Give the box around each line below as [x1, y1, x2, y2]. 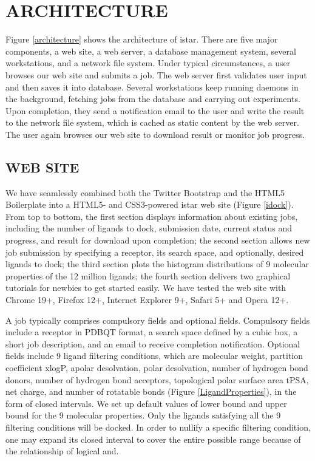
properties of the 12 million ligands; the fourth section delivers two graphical [5, 269, 291, 282]
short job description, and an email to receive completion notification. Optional [5, 337, 300, 350]
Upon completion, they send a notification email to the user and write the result [5, 104, 305, 117]
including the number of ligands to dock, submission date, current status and [5, 222, 292, 234]
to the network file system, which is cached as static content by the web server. [5, 116, 299, 129]
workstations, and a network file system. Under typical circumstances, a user [5, 56, 291, 69]
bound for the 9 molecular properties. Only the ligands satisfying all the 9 [5, 409, 281, 422]
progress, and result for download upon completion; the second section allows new [5, 234, 310, 247]
